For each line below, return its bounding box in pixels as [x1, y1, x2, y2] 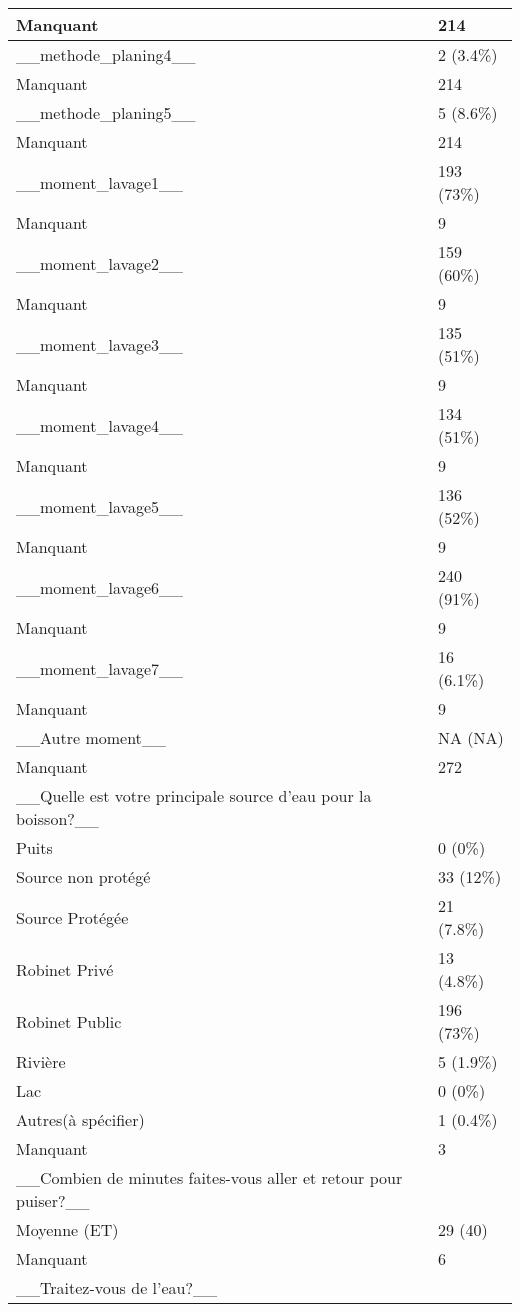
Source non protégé [16, 865, 151, 888]
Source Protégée [16, 905, 129, 929]
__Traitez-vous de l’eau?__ [16, 1276, 218, 1299]
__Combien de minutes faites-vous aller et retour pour [16, 1166, 403, 1189]
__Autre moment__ [16, 726, 166, 749]
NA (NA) [438, 726, 504, 749]
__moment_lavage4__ [16, 413, 184, 437]
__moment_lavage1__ [16, 170, 184, 194]
